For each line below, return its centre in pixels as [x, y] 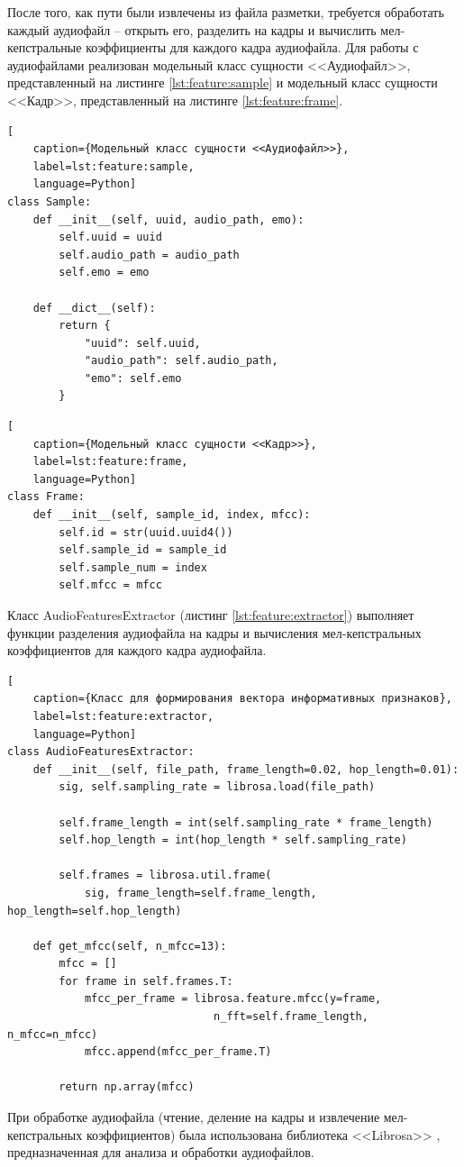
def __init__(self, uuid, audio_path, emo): [168, 219]
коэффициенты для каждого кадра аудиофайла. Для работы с [252, 47]
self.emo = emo [104, 273]
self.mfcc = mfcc [110, 585]
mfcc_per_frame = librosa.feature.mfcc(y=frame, [233, 999]
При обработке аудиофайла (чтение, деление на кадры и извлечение [194, 1117]
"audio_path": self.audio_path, [181, 361]
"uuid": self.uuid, [142, 343]
